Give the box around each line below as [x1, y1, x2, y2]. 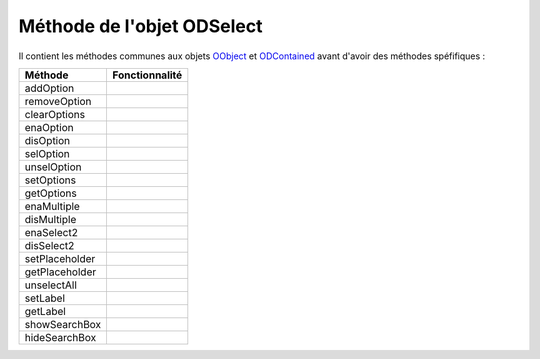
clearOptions [24, 107, 85, 121]
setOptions [24, 173, 77, 187]
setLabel [24, 291, 65, 305]
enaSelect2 [24, 225, 79, 239]
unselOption [24, 160, 82, 174]
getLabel [24, 304, 67, 318]
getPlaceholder [24, 265, 97, 279]
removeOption [24, 94, 92, 108]
